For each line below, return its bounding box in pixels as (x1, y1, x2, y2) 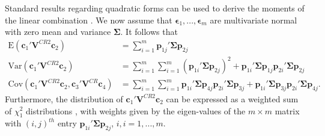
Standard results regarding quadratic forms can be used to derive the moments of (5, 2, 305, 14)
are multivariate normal (210, 13, 297, 26)
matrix (275, 104, 300, 117)
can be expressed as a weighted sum (166, 92, 299, 105)
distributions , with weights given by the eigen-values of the (26, 104, 246, 117)
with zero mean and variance (5, 25, 111, 38)
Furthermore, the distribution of (5, 92, 123, 105)
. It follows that (120, 25, 178, 38)
